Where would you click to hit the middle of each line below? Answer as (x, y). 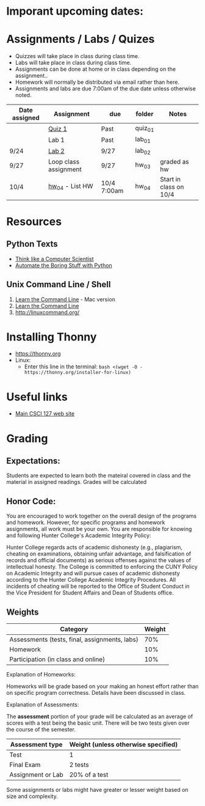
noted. (23, 95)
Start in (171, 179)
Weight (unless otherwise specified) (124, 745)
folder (145, 114)
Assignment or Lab (37, 775)
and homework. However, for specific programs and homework (86, 522)
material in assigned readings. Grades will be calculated (77, 482)
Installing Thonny (52, 337)
